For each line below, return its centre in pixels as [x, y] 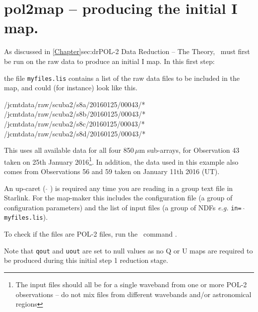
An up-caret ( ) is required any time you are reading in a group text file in [119, 188]
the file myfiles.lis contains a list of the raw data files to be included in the [122, 78]
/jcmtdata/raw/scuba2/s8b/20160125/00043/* [75, 114]
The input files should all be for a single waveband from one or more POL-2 [131, 284]
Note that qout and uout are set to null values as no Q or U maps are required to [129, 250]
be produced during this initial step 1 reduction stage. [86, 260]
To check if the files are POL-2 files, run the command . [91, 234]
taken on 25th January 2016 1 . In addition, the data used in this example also [121, 161]
